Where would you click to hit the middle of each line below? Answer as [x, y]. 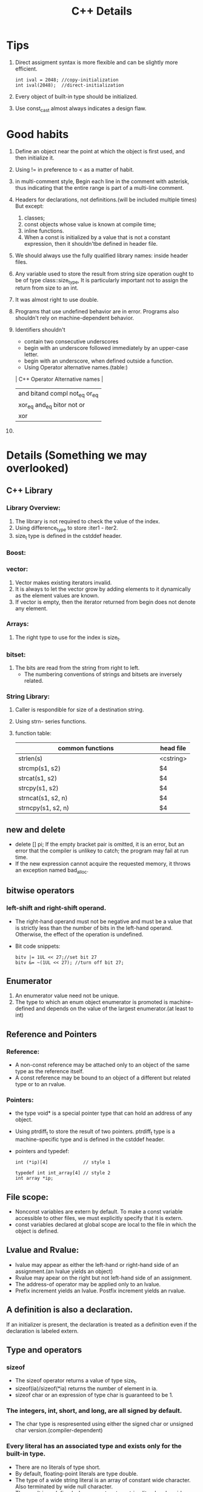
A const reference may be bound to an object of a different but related [103, 1078]
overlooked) [38, 468]
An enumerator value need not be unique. [67, 995]
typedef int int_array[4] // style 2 [63, 1173]
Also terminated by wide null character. [64, 1487]
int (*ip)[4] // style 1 [63, 1163]
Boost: [16, 553]
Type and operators [44, 1350]
